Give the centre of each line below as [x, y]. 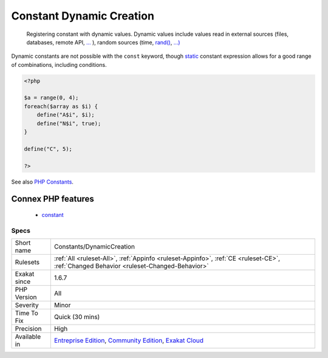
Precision [28, 329]
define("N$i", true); [69, 123]
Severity [27, 305]
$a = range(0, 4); [51, 98]
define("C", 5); [48, 149]
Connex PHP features [53, 199]
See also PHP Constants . [43, 182]
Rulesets [27, 263]
